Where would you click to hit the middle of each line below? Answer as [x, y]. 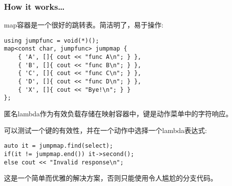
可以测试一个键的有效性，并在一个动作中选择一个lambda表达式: [106, 130]
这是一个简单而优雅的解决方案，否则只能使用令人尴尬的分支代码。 [111, 178]
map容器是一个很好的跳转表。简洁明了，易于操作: [84, 25]
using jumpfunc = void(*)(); [52, 40]
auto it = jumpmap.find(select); [58, 146]
